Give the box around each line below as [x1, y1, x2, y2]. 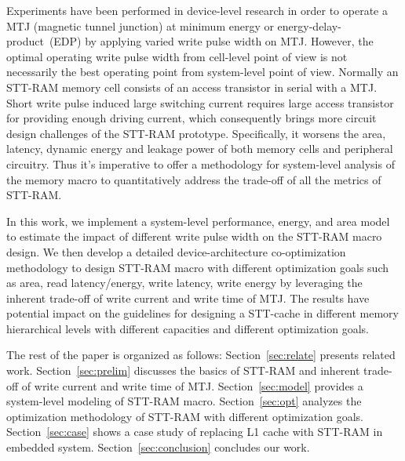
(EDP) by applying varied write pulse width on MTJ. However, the [49, 33, 374, 49]
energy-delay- [277, 17, 341, 34]
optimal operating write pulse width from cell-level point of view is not [6, 48, 348, 64]
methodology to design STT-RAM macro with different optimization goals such [6, 259, 389, 275]
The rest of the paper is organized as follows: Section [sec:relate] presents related [6, 347, 396, 363]
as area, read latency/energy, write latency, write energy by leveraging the [6, 274, 363, 291]
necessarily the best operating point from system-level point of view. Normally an [6, 64, 399, 80]
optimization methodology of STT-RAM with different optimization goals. [6, 408, 363, 424]
